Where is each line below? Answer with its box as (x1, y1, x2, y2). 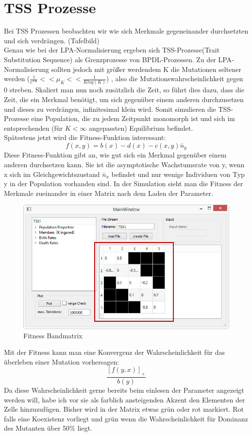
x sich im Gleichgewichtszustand (4, 169, 100, 179)
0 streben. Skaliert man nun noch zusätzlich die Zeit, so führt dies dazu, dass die (4, 85, 244, 95)
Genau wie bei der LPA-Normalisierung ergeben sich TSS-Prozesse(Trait (4, 45, 220, 55)
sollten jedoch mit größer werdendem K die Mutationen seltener (51, 64, 241, 74)
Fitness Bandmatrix (23, 331, 83, 341)
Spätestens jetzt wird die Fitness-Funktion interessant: (4, 132, 166, 142)
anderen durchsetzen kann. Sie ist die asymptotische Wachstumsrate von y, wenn (4, 159, 245, 170)
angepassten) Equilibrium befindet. (88, 122, 193, 133)
